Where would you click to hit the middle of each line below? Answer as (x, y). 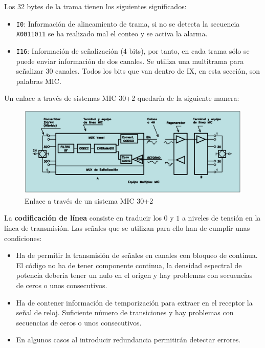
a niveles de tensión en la (221, 218)
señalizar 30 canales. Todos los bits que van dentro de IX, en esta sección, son (138, 71)
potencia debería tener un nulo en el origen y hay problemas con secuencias (134, 275)
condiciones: (23, 238)
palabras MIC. (39, 81)
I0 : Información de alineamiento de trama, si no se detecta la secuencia (128, 23)
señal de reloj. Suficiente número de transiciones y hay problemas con (125, 312)
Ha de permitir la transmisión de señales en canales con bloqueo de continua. (137, 255)
